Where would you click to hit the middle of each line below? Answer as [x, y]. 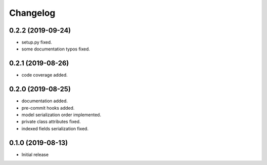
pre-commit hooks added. [48, 108]
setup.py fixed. [37, 42]
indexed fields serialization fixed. [55, 128]
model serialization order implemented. [61, 115]
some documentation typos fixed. [56, 49]
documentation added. [44, 101]
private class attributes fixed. [51, 122]
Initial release [35, 154]
